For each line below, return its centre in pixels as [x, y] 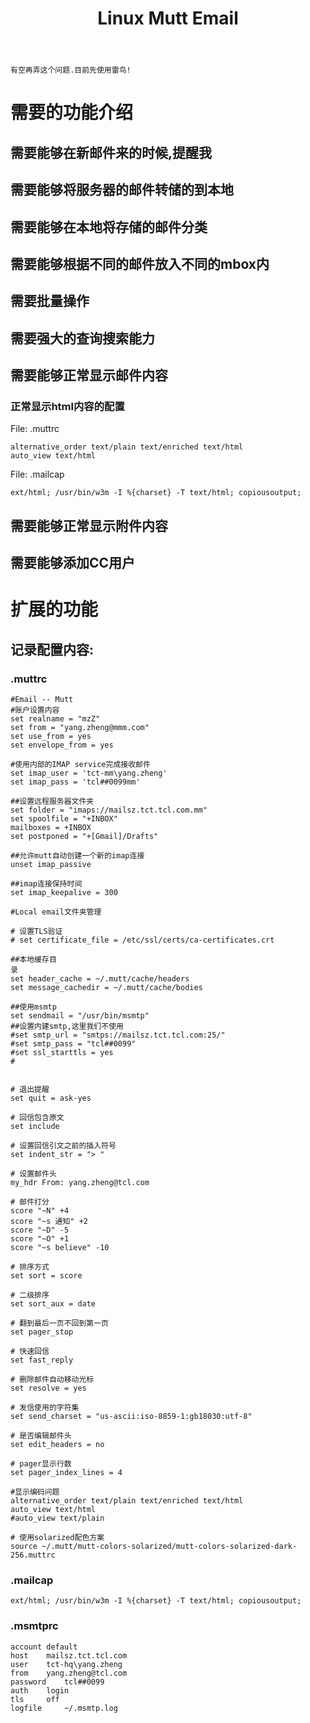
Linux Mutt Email [168, 18]
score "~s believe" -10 [60, 1248]
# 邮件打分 [30, 1202]
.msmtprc [34, 1626]
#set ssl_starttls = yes [62, 1053]
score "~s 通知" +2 [49, 1222]
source [24, 1547]
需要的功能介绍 [72, 113]
